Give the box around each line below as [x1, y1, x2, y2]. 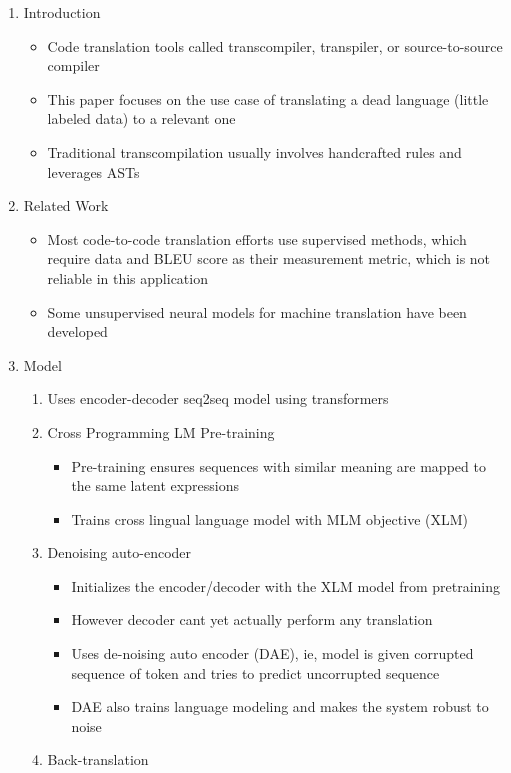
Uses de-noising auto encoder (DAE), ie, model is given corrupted [71, 643, 474, 664]
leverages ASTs [47, 161, 140, 182]
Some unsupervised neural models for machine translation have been [47, 301, 467, 322]
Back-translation [47, 749, 149, 770]
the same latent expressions [71, 475, 239, 496]
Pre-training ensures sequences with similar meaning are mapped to [71, 455, 486, 476]
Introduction [23, 2, 101, 22]
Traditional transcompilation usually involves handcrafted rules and [47, 141, 462, 162]
